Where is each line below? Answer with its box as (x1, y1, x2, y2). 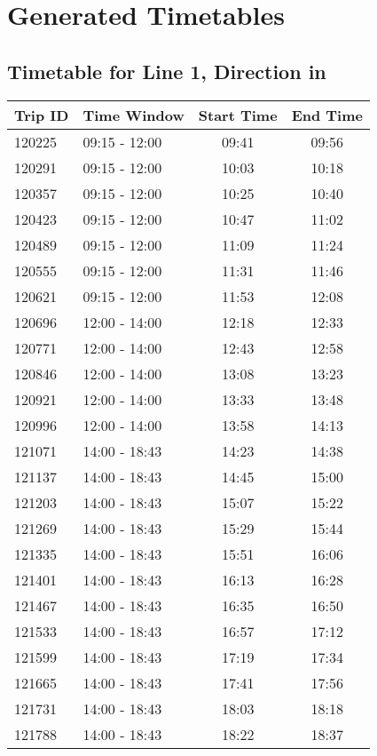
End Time (291, 104, 363, 125)
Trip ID (14, 104, 69, 125)
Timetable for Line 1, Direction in (7, 57, 326, 84)
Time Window (82, 104, 185, 125)
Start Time (198, 104, 278, 125)
